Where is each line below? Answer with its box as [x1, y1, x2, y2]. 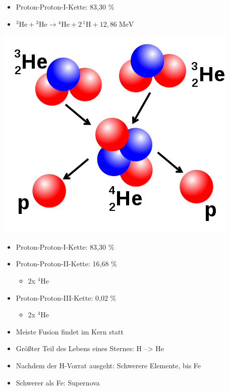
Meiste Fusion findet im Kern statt [16, 326, 124, 337]
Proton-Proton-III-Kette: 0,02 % [16, 292, 117, 303]
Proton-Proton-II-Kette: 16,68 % [16, 258, 117, 269]
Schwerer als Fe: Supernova [16, 377, 100, 387]
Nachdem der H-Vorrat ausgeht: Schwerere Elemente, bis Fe [16, 360, 201, 370]
